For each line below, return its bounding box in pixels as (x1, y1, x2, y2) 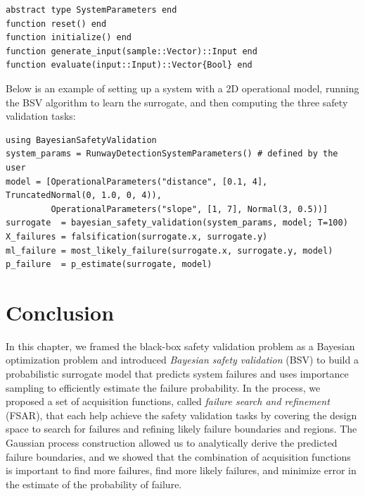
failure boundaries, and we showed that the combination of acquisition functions (6, 449, 351, 464)
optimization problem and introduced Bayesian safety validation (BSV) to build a (6, 352, 359, 367)
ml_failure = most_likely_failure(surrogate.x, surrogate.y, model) (6, 245, 333, 256)
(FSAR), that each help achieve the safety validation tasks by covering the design (6, 407, 357, 422)
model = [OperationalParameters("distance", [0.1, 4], (6, 176, 268, 187)
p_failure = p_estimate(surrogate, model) (6, 259, 212, 270)
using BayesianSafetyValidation (6, 135, 157, 145)
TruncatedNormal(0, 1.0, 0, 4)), (6, 190, 162, 201)
